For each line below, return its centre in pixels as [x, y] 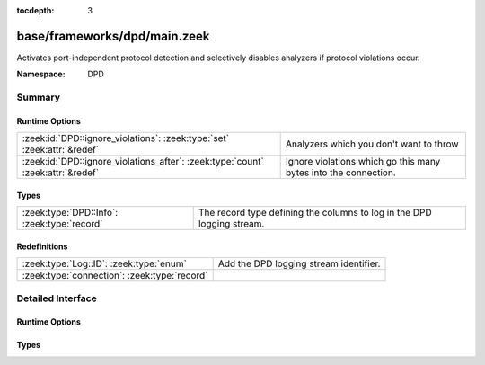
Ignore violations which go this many [363, 162]
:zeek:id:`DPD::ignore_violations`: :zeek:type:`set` [125, 138]
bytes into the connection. [341, 173]
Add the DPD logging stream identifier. [299, 263]
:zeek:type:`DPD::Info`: [70, 213]
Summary [39, 97]
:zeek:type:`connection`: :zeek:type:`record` [115, 276]
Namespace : [41, 74]
